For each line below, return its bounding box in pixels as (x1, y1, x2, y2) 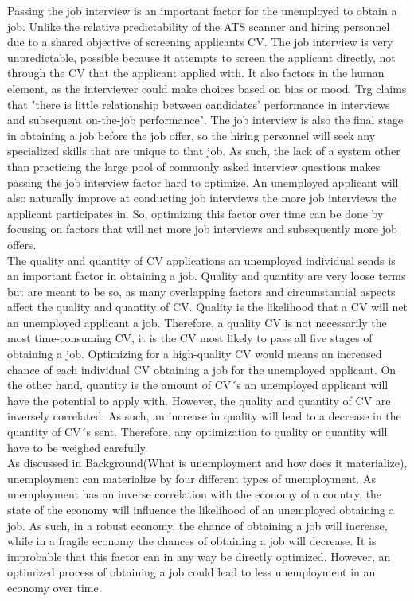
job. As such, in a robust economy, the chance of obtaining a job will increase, (7, 517, 388, 533)
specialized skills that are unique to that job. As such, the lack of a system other (7, 142, 400, 159)
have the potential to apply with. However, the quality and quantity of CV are (7, 392, 391, 408)
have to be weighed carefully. (7, 439, 148, 455)
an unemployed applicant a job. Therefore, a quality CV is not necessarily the (7, 314, 387, 330)
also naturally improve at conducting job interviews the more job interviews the (7, 189, 396, 206)
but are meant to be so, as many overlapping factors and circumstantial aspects (7, 283, 396, 299)
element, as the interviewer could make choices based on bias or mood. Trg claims (7, 80, 407, 96)
